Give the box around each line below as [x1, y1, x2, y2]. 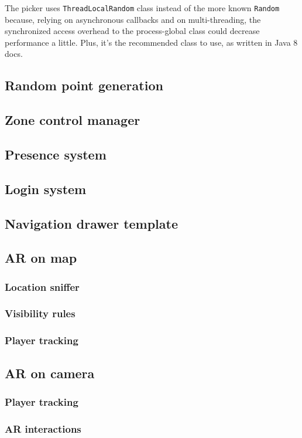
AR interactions [5, 421, 81, 436]
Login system [5, 179, 87, 198]
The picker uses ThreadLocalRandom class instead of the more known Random [5, 2, 280, 13]
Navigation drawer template [5, 214, 179, 232]
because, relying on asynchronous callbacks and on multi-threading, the [5, 13, 261, 25]
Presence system [5, 145, 107, 163]
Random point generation [5, 76, 163, 94]
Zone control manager [5, 111, 140, 129]
